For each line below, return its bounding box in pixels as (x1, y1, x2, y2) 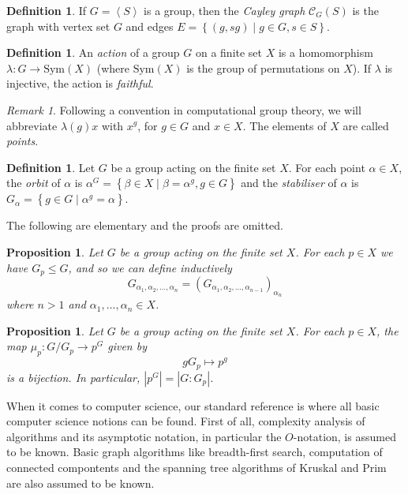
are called (342, 117, 389, 133)
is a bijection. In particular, (6, 369, 140, 385)
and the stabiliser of (241, 174, 337, 191)
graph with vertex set (6, 17, 110, 34)
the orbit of (6, 174, 61, 191)
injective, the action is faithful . (6, 75, 154, 92)
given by (107, 338, 147, 354)
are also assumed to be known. (6, 474, 155, 491)
